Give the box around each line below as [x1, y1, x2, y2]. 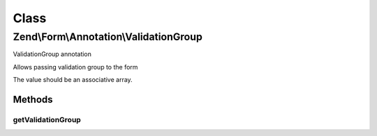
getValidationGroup [13, 114, 82, 124]
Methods [13, 94, 53, 105]
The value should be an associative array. [13, 76, 133, 84]
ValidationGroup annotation [13, 50, 92, 58]
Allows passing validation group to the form [13, 62, 138, 71]
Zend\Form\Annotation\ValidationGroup [13, 31, 202, 43]
